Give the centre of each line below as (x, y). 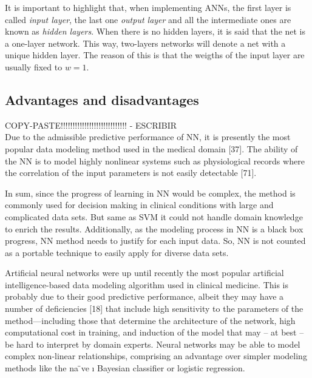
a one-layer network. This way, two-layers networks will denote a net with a (145, 43)
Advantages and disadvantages (102, 99)
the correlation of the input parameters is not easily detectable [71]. (131, 173)
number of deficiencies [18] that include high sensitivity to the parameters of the (154, 309)
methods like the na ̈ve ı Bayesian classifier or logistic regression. (125, 368)
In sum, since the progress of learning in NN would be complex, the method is (150, 193)
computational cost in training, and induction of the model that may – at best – (154, 332)
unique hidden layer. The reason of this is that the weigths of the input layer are (155, 55)
